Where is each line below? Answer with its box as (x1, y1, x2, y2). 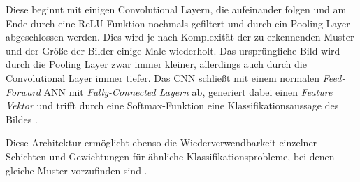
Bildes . (6, 111, 38, 126)
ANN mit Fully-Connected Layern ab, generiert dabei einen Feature (43, 84, 333, 99)
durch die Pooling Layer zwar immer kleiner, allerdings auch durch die (6, 57, 307, 71)
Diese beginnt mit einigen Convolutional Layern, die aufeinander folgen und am (6, 2, 347, 16)
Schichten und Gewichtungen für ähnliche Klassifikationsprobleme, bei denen (6, 148, 335, 163)
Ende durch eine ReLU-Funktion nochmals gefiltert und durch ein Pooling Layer (6, 15, 350, 30)
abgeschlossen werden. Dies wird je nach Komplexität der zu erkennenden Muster (6, 29, 354, 44)
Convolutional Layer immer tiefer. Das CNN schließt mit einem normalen (6, 70, 320, 85)
